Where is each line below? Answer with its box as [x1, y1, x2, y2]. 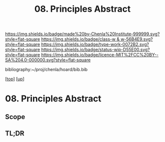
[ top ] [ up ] [5, 76, 25, 82]
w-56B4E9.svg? [120, 36, 153, 42]
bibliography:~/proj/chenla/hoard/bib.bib [5, 67, 88, 72]
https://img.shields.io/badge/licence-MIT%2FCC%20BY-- [41, 52, 159, 58]
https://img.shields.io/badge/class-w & [41, 36, 120, 42]
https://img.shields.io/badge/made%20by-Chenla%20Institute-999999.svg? [5, 31, 160, 37]
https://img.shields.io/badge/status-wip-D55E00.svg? [41, 47, 150, 52]
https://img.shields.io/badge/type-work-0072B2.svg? [41, 42, 149, 47]
